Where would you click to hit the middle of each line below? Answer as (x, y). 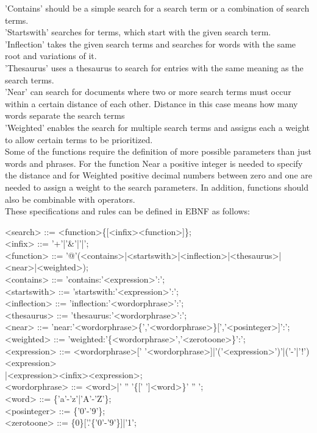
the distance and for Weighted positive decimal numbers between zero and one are (158, 175)
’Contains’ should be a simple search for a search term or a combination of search (157, 8)
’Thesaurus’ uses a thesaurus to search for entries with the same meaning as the (154, 67)
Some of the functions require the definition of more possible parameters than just (158, 151)
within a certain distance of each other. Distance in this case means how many (151, 103)
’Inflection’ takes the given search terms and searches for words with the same (151, 44)
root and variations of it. (51, 56)
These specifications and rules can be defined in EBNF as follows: (128, 211)
